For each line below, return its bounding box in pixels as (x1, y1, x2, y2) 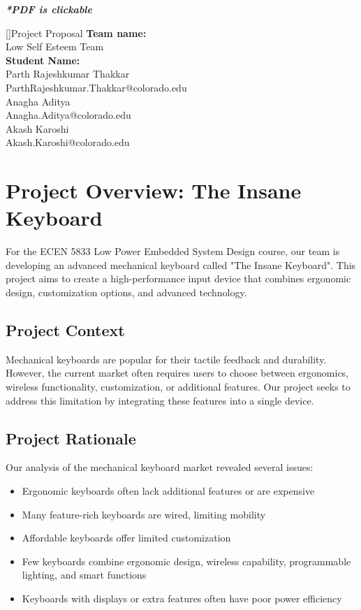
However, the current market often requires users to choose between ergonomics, (6, 365, 349, 380)
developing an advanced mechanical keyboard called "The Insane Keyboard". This (6, 257, 356, 272)
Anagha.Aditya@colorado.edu (6, 108, 131, 122)
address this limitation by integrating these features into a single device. (6, 393, 314, 407)
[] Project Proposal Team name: (6, 25, 147, 40)
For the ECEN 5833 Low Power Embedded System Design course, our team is (6, 244, 340, 259)
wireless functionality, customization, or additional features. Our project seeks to (6, 379, 351, 394)
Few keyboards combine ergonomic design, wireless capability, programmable (22, 553, 351, 568)
